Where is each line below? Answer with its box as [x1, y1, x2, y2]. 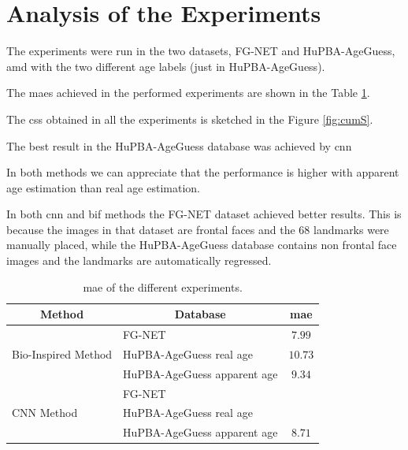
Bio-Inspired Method [12, 345, 113, 362]
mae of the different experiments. [83, 278, 243, 295]
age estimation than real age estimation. [6, 179, 200, 195]
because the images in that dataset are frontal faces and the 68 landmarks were [6, 221, 389, 237]
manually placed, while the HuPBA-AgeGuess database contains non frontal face [6, 236, 397, 253]
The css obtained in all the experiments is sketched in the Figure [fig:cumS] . [6, 110, 373, 127]
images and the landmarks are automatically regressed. [6, 252, 272, 269]
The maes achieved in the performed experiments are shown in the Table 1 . [6, 84, 370, 101]
